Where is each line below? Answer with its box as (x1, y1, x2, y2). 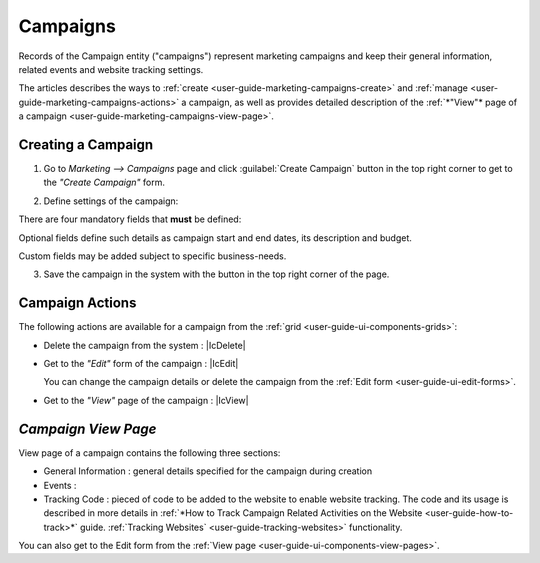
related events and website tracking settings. (18, 63, 204, 75)
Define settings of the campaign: (43, 195, 179, 207)
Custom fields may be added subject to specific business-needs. (18, 250, 287, 262)
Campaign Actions (18, 295, 137, 312)
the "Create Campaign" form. (43, 176, 165, 189)
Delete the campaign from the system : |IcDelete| (43, 339, 247, 351)
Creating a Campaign (18, 136, 154, 153)
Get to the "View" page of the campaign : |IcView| (43, 394, 249, 406)
